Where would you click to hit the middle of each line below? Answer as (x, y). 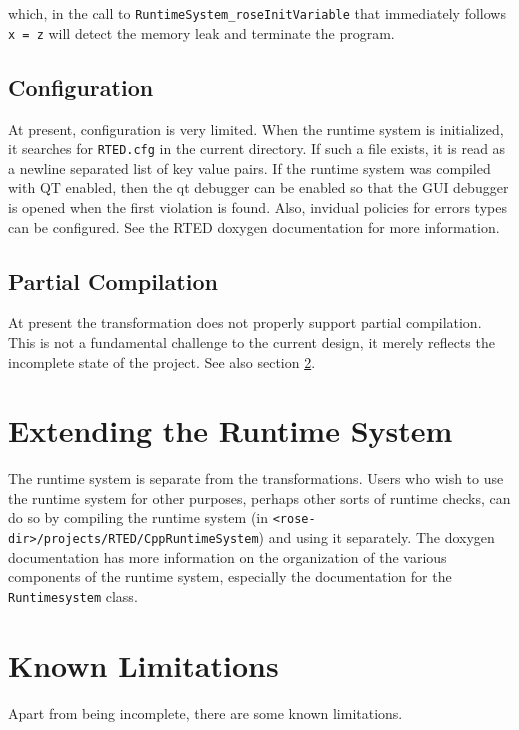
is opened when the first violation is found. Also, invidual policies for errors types (257, 206)
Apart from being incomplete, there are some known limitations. (205, 712)
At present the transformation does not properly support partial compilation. (245, 322)
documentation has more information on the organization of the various (227, 556)
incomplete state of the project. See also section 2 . (162, 361)
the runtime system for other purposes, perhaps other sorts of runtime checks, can (259, 497)
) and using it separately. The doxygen (376, 537)
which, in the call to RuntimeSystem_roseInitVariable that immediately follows (257, 13)
